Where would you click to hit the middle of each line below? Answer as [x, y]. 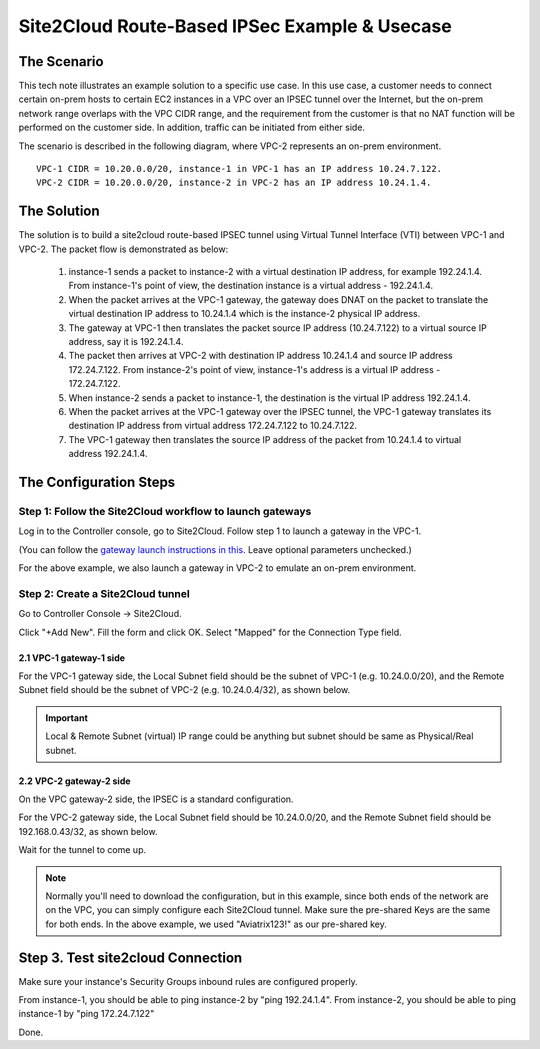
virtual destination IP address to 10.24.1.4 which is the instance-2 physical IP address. [244, 314]
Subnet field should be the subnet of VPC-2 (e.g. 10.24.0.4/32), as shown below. [184, 690]
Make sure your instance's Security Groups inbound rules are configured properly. [188, 981]
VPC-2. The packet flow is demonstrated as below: [123, 249]
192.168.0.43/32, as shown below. [88, 831]
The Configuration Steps [97, 481]
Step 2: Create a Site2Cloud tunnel [104, 593]
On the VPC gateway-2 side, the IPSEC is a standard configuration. [156, 799]
